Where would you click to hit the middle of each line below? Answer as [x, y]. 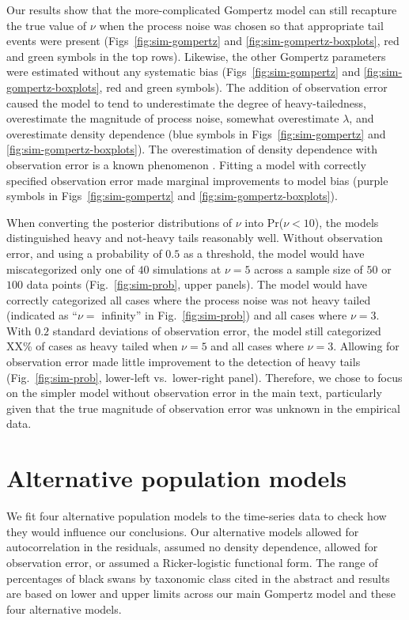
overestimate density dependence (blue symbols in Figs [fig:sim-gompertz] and [196, 133]
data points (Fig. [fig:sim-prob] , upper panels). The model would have [197, 284]
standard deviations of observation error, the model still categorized [217, 330]
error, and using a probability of [84, 253]
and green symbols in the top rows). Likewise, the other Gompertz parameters [196, 56]
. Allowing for [366, 346]
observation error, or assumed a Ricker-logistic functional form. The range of [192, 562]
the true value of [47, 25]
